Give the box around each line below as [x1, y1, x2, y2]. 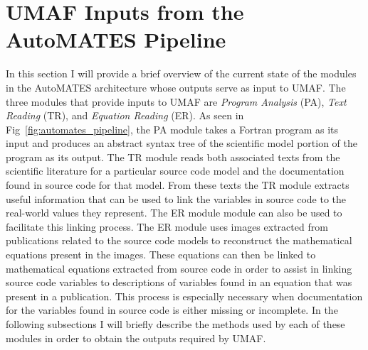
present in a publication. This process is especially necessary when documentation [6, 288, 363, 303]
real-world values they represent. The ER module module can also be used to [6, 205, 342, 220]
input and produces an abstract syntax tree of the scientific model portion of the [6, 136, 357, 151]
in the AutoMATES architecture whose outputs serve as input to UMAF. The [6, 80, 346, 94]
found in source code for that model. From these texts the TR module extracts [6, 177, 349, 192]
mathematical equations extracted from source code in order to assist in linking [6, 261, 352, 275]
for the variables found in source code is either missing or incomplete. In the [6, 302, 338, 317]
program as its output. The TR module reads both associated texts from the [6, 149, 340, 164]
